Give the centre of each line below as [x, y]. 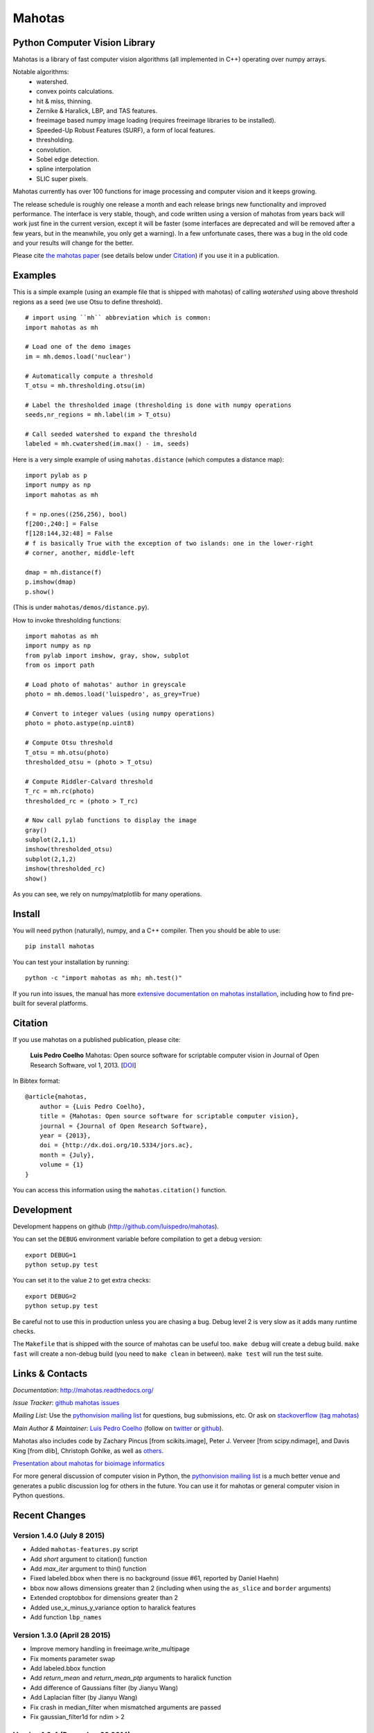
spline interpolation [64, 169]
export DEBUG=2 [51, 1296]
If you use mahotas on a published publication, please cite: [97, 1039]
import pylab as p [56, 476]
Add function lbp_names [66, 1617]
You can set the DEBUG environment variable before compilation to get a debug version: [137, 1239]
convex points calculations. [75, 92]
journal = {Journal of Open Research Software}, [123, 1126]
